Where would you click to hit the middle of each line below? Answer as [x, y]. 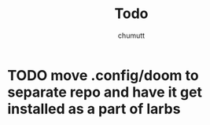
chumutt [131, 35]
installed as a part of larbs [94, 109]
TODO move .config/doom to [103, 75]
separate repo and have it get [105, 92]
